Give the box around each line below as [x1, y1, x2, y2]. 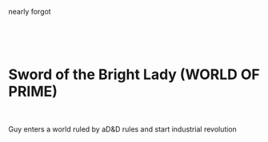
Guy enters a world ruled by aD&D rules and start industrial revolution [8, 124, 238, 134]
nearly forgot [8, 7, 51, 16]
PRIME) [8, 83, 58, 101]
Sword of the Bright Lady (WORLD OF [8, 65, 260, 84]
